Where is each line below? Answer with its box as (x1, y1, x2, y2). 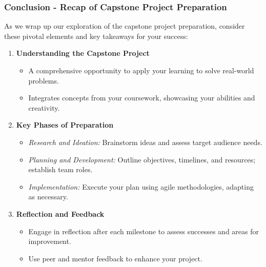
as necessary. (28, 191, 68, 202)
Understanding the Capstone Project (16, 48, 150, 58)
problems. (28, 75, 59, 86)
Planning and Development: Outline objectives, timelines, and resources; (28, 154, 256, 165)
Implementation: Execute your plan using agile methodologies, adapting (28, 181, 254, 192)
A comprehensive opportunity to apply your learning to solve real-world (28, 65, 254, 75)
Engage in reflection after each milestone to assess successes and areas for (28, 225, 259, 236)
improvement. (28, 236, 71, 247)
